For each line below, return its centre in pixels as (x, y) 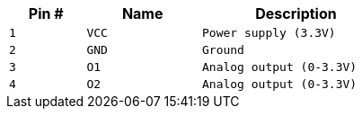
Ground (223, 50)
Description (296, 13)
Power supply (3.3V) (269, 33)
